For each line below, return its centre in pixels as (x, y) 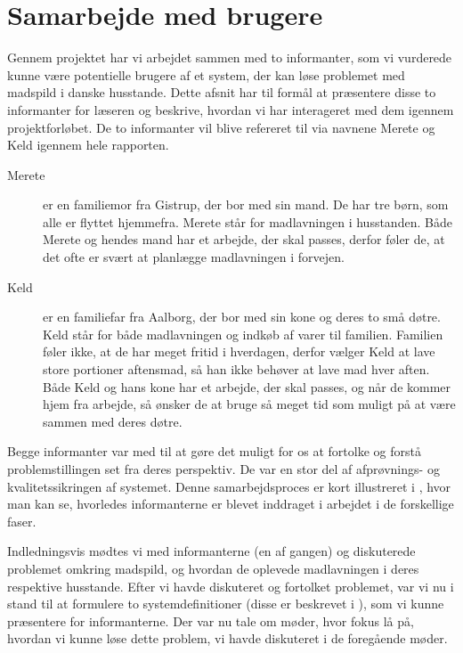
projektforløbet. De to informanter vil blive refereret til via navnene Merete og (221, 127)
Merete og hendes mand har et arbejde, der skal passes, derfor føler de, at (244, 239)
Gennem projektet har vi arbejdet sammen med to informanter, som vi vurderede (230, 57)
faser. (22, 521)
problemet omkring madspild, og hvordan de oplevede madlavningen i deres (213, 568)
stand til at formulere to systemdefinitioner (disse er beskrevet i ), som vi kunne (226, 604)
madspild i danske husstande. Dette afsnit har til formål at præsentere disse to (222, 92)
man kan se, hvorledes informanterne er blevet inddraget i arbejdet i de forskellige (231, 504)
